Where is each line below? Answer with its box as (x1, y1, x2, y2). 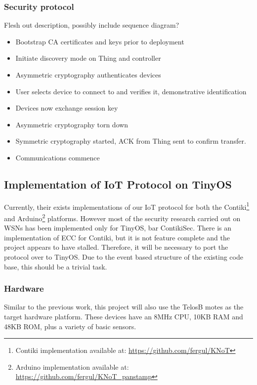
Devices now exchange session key (15, 103, 118, 113)
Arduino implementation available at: (15, 361, 129, 372)
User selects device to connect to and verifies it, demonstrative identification (15, 86, 247, 96)
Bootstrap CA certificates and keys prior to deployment (15, 36, 184, 46)
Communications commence (15, 152, 100, 162)
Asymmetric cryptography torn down (15, 119, 128, 129)
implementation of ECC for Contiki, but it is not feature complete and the (4, 232, 230, 242)
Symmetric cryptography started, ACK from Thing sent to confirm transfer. (15, 136, 246, 146)
